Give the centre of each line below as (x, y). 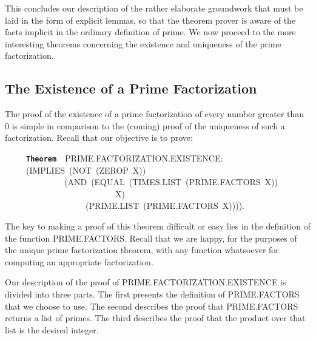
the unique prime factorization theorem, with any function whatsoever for (142, 250)
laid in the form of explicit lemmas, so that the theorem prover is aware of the (150, 20)
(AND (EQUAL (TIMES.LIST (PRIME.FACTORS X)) (171, 182)
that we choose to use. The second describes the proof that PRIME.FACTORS (152, 306)
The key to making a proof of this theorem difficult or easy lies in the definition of (158, 226)
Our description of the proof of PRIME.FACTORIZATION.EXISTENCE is (146, 282)
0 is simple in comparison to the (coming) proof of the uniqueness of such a (145, 125)
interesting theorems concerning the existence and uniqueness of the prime (143, 43)
